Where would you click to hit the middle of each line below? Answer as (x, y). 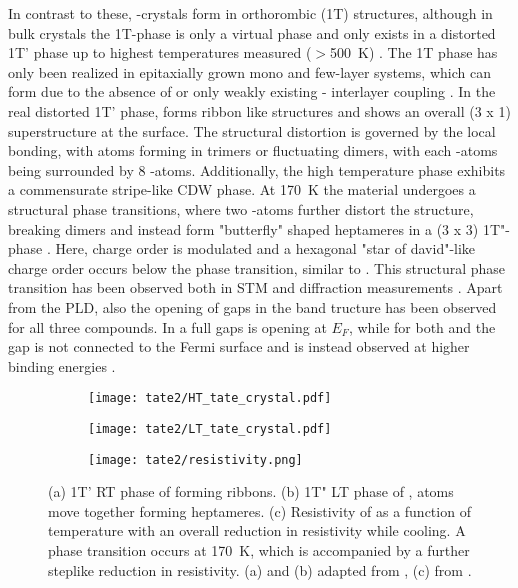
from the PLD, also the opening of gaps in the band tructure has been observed (252, 306)
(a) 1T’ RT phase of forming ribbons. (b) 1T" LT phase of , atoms (251, 491)
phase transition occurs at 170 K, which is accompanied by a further (259, 550)
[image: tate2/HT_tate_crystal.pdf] (210, 398)
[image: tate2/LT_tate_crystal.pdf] (210, 428)
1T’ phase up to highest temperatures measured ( (160, 52)
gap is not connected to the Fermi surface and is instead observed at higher (239, 346)
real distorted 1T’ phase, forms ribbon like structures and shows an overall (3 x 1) (259, 110)
